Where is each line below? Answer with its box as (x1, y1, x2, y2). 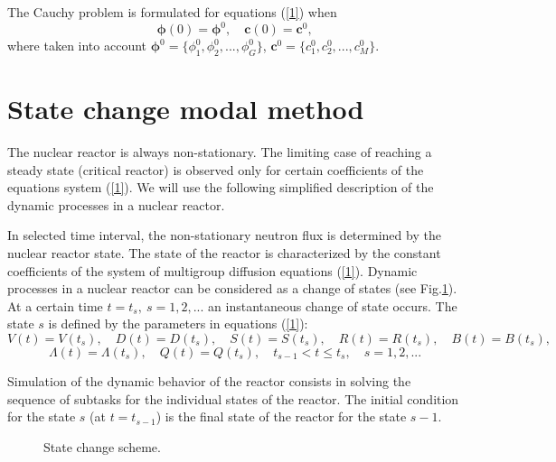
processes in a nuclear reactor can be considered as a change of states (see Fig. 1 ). (7, 279, 457, 298)
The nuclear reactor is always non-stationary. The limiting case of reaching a (7, 143, 432, 162)
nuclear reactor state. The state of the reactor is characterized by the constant (7, 243, 441, 262)
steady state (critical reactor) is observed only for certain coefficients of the (7, 160, 424, 179)
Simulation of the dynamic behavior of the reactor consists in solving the (7, 371, 411, 390)
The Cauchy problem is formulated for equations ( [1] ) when (7, 3, 337, 21)
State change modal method (7, 90, 364, 127)
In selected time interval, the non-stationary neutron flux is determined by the (7, 226, 441, 245)
